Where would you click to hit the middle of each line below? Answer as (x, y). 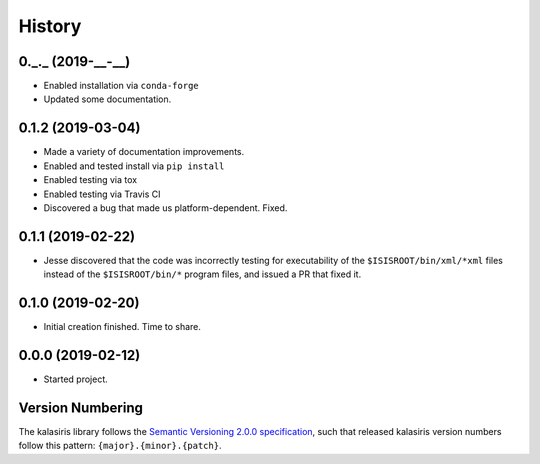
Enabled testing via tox (90, 180)
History (50, 26)
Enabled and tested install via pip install (134, 166)
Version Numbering (81, 407)
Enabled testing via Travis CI (102, 194)
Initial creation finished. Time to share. (122, 327)
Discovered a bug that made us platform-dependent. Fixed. (165, 207)
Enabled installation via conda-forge (121, 86)
